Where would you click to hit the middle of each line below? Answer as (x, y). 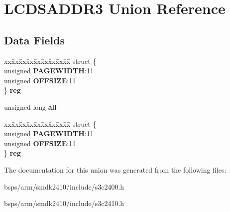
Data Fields (35, 40)
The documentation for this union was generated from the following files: (115, 169)
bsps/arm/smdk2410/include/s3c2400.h (64, 186)
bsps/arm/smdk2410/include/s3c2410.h (64, 203)
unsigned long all (30, 106)
